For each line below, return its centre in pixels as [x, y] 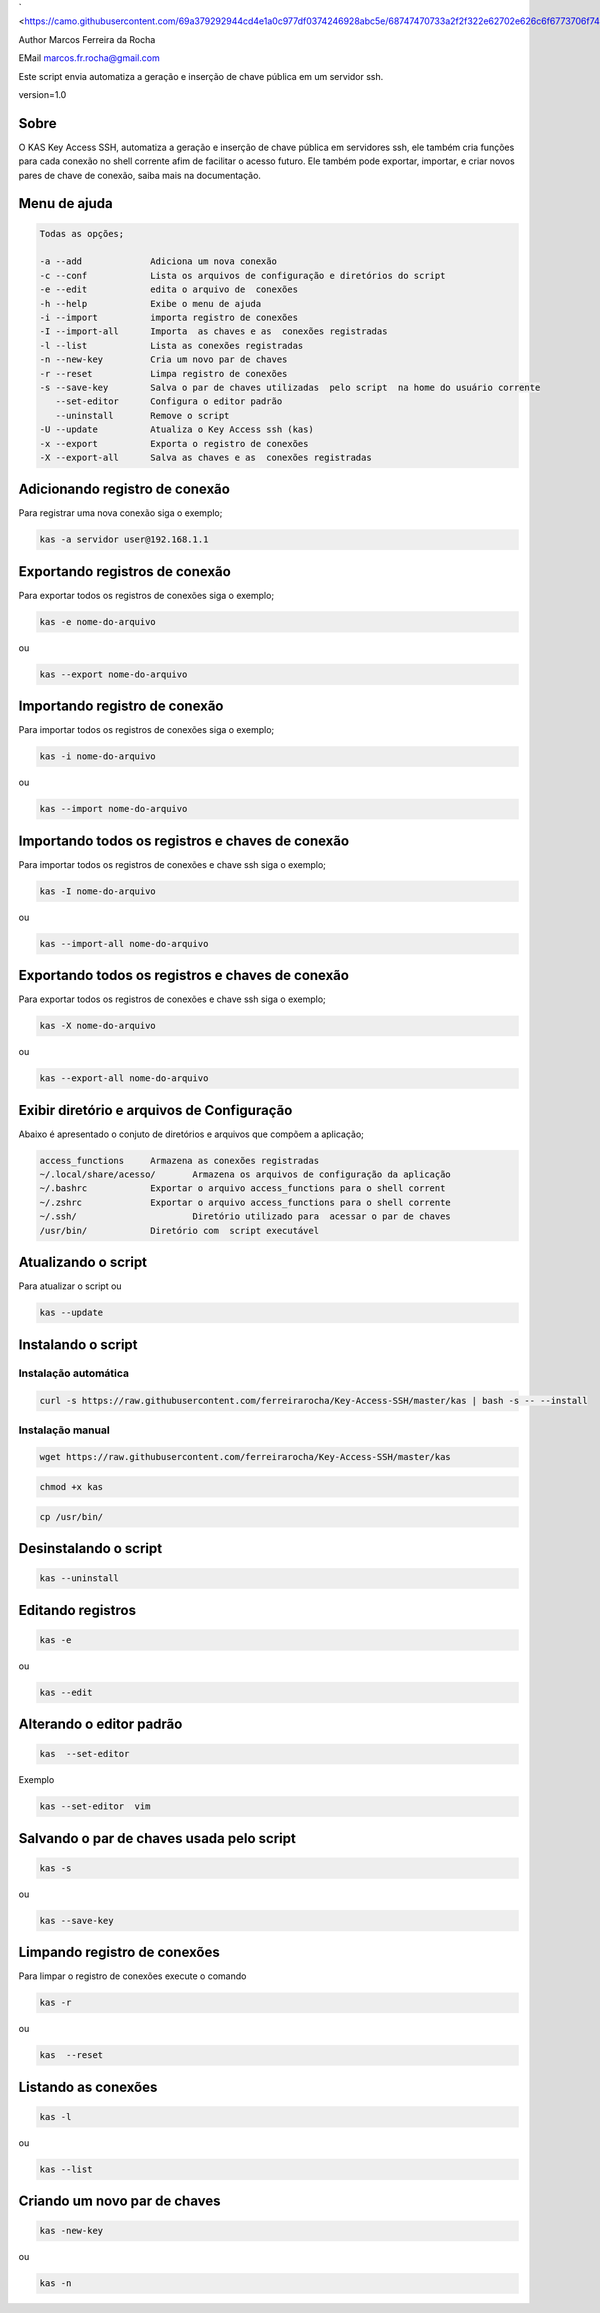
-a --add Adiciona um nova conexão [158, 261]
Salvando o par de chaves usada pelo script [157, 1838]
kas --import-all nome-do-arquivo [124, 943]
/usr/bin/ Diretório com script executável [179, 1230]
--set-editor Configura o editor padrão [169, 401]
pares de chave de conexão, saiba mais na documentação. [140, 175]
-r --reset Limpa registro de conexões [163, 373]
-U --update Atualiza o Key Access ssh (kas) [176, 429]
